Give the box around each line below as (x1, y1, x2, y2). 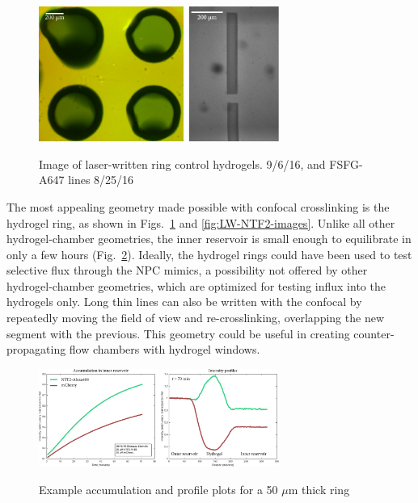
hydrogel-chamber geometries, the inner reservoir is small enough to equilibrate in (6, 230, 412, 247)
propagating (6, 341, 66, 358)
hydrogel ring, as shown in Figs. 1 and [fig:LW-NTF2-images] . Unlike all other (6, 214, 395, 231)
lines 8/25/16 (68, 171, 134, 188)
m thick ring (288, 480, 350, 497)
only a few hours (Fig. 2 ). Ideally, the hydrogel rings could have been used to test (6, 245, 412, 262)
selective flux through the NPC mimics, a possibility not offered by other (6, 262, 368, 279)
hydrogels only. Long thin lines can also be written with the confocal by (6, 293, 362, 310)
